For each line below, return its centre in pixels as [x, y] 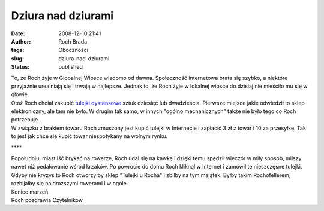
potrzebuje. [25, 120]
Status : [20, 67]
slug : [17, 58]
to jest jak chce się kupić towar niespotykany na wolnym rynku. [89, 136]
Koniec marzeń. [31, 192]
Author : [21, 41]
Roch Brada [73, 41]
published [71, 67]
